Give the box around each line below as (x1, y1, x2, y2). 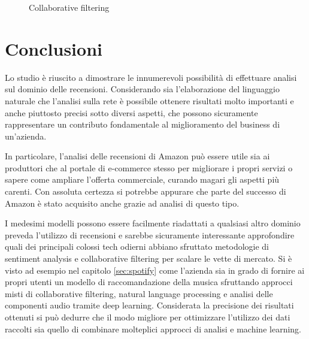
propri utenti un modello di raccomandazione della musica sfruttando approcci (5, 276, 293, 288)
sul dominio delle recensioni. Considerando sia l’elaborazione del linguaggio (5, 83, 280, 95)
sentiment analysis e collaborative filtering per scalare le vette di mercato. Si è (5, 252, 292, 265)
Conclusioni (5, 36, 102, 60)
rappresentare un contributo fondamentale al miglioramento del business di (5, 118, 280, 131)
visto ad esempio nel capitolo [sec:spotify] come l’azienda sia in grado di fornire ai (5, 264, 305, 276)
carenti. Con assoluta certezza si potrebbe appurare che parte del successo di (5, 185, 286, 198)
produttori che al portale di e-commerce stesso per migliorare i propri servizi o (5, 161, 293, 174)
